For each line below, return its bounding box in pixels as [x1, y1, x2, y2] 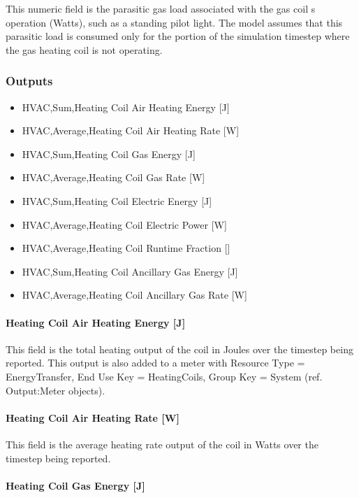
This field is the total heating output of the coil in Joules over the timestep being [6, 341, 353, 356]
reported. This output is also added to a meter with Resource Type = [6, 355, 305, 370]
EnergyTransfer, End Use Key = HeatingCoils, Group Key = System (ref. [6, 369, 323, 383]
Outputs [6, 72, 53, 90]
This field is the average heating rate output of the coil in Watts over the [6, 436, 318, 451]
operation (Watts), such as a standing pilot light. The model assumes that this [6, 15, 343, 29]
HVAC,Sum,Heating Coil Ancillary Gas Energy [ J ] [22, 264, 238, 278]
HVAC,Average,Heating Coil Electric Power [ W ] [22, 217, 227, 232]
